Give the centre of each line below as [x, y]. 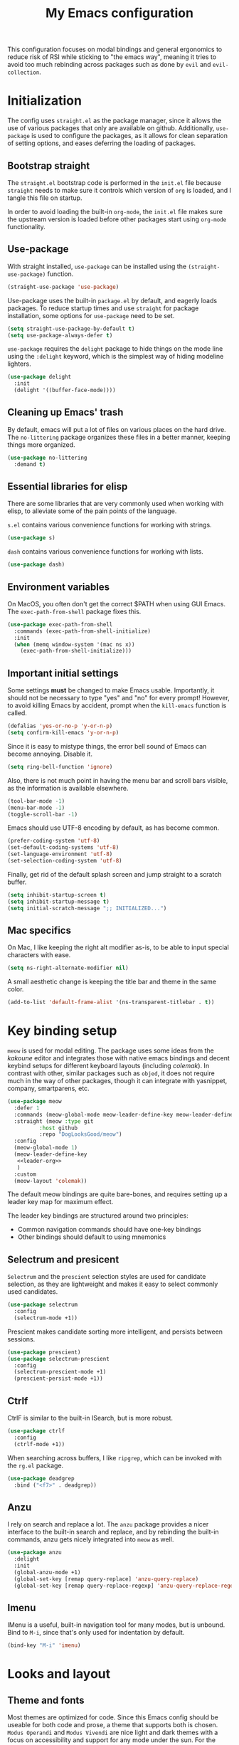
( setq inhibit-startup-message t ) [59, 902]
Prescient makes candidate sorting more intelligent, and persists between [115, 1332]
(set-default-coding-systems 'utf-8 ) [63, 848]
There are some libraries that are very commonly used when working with [116, 504]
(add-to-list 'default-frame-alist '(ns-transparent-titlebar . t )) [111, 1002]
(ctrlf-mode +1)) [39, 1444]
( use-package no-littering [47, 458]
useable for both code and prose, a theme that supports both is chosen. [113, 1725]
